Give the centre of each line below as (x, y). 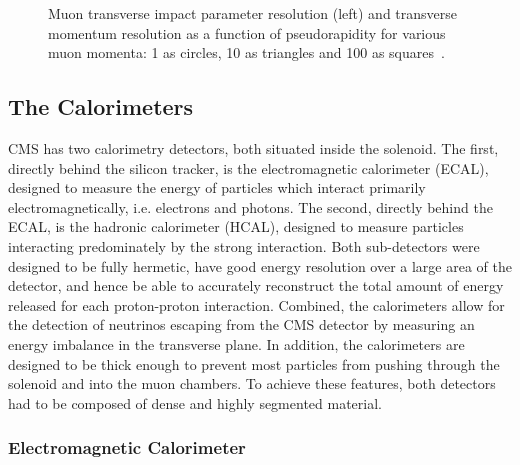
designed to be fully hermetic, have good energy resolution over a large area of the (260, 265)
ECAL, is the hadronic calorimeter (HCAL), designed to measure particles (236, 226)
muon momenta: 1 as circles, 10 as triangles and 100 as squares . (246, 52)
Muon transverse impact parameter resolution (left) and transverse (252, 13)
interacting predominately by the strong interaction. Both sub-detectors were (244, 245)
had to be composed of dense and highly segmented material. (195, 402)
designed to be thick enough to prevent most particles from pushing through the (254, 363)
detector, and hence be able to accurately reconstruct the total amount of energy (256, 285)
